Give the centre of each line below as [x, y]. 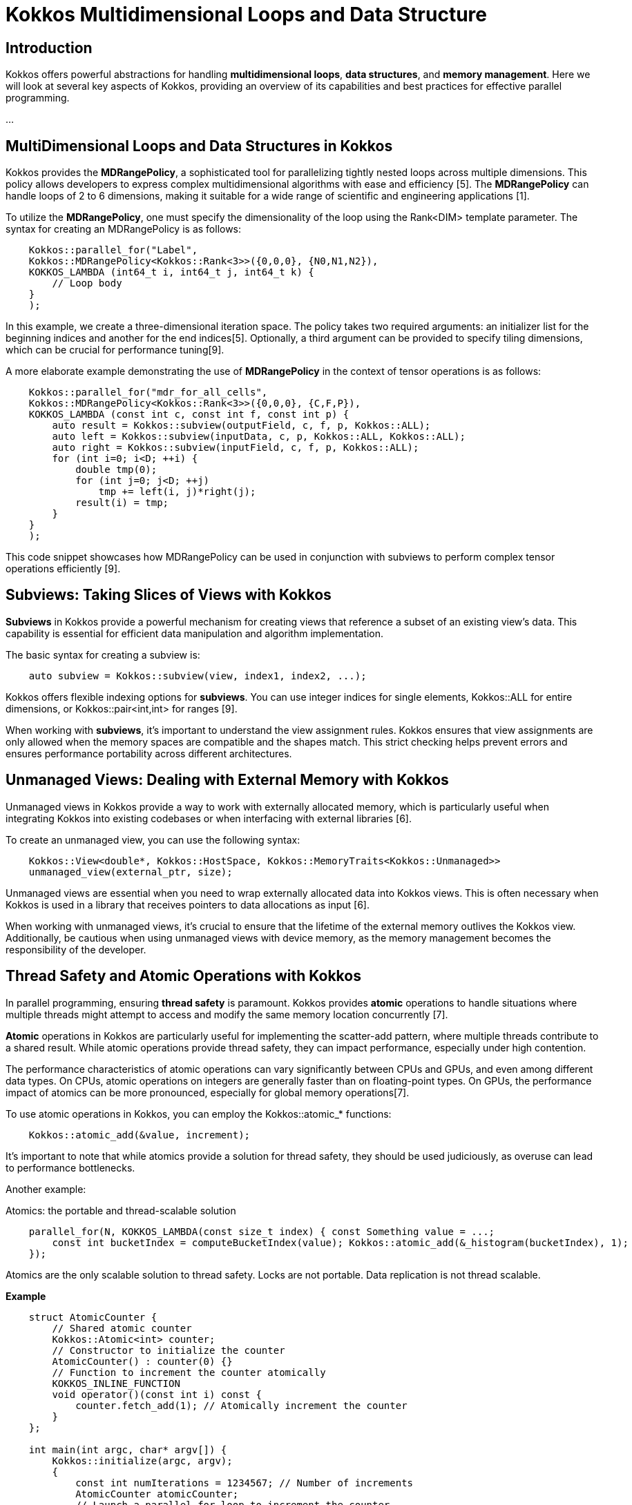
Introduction [49, 48]
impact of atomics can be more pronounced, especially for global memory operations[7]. [208, 1092]
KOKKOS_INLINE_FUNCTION [116, 1383]
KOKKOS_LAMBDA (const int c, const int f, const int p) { [189, 415]
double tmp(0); [116, 470]
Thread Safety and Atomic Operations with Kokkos [183, 976]
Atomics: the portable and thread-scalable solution [121, 1210]
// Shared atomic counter [122, 1328]
